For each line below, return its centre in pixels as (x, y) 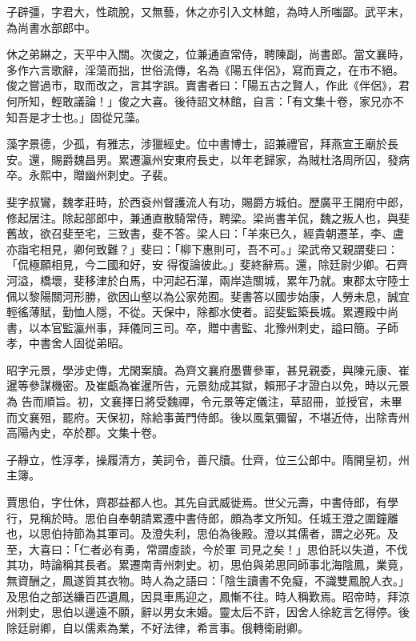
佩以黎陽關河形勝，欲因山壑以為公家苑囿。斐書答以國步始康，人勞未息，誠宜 (208, 296)
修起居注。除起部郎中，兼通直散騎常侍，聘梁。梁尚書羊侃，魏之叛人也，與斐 (208, 217)
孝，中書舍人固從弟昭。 (68, 343)
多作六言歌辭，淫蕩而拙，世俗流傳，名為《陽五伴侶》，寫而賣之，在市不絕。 (205, 69)
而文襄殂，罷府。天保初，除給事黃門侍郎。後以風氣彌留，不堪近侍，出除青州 (208, 417)
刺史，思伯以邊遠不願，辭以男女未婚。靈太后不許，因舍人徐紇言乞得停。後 (213, 612)
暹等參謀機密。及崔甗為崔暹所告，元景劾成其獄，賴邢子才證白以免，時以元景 (208, 385)
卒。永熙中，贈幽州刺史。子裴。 (90, 175)
